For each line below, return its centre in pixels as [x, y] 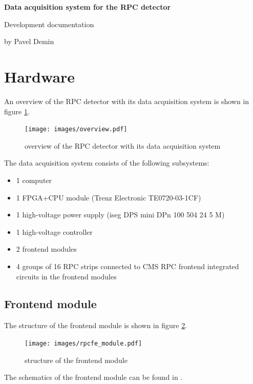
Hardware [40, 76]
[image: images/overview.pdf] [76, 129]
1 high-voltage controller [54, 231]
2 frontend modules [46, 249]
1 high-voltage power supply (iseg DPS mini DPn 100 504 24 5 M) [120, 215]
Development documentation [49, 24]
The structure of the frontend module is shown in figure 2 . [96, 325]
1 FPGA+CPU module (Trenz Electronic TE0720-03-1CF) [109, 197]
